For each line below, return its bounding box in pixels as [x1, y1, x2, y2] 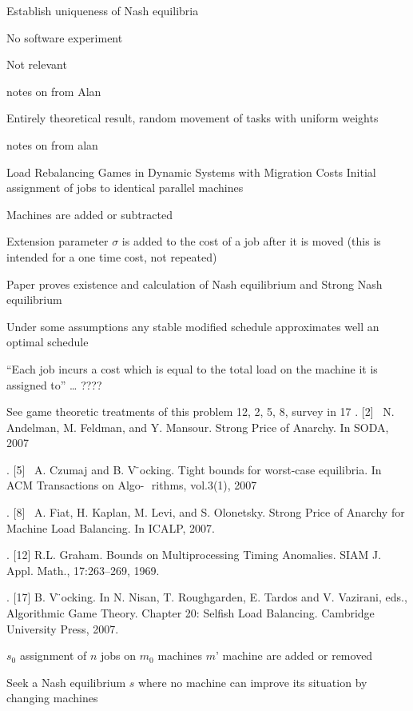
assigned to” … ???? [6, 376, 102, 393]
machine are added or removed [222, 647, 373, 664]
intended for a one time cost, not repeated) [6, 248, 217, 265]
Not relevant [6, 56, 67, 73]
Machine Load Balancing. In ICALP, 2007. [6, 519, 215, 536]
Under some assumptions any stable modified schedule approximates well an [6, 318, 379, 334]
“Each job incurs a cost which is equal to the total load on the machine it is [6, 360, 378, 377]
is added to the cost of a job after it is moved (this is [121, 233, 381, 250]
